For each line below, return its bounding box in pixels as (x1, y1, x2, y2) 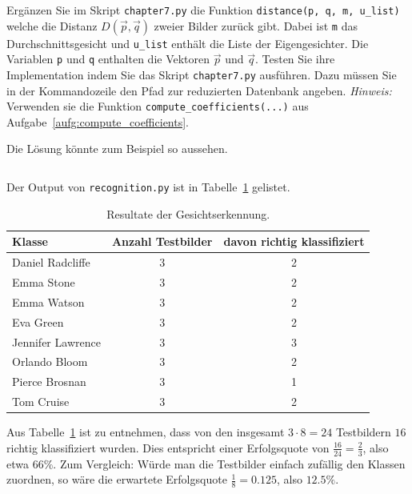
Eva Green (12, 313, 64, 330)
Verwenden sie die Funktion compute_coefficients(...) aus (6, 98, 309, 114)
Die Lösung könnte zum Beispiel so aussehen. (6, 140, 228, 157)
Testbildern (335, 424, 391, 440)
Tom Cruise (12, 393, 70, 410)
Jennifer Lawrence (12, 333, 101, 350)
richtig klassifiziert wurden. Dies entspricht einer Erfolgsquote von (6, 439, 330, 456)
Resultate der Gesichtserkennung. (106, 205, 270, 222)
